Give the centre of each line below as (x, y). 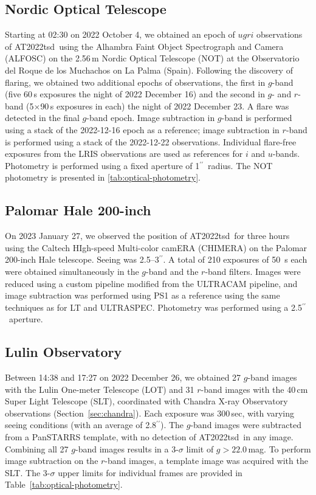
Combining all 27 (37, 448)
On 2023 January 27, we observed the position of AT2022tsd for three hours (147, 236)
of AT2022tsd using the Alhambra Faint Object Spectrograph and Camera (144, 46)
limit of (200, 448)
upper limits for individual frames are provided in (150, 472)
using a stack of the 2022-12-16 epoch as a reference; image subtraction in (142, 129)
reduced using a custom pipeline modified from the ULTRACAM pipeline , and (151, 283)
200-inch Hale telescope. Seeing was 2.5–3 (82, 259)
